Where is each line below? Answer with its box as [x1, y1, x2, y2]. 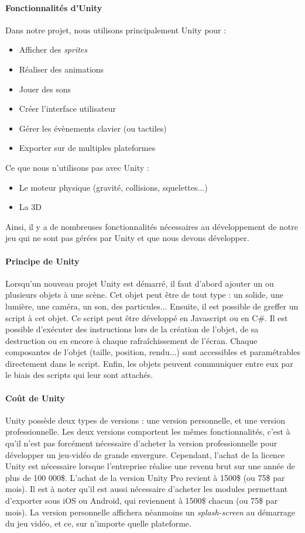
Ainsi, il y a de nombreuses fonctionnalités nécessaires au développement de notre [5, 220, 298, 232]
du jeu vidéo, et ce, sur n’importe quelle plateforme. [5, 517, 191, 529]
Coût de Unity [5, 391, 66, 404]
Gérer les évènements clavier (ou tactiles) [19, 122, 167, 134]
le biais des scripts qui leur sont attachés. [5, 369, 153, 381]
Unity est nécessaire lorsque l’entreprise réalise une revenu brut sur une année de [5, 460, 295, 472]
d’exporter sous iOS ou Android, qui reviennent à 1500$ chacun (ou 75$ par [5, 494, 278, 507]
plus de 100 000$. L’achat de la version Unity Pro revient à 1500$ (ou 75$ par [5, 471, 285, 483]
